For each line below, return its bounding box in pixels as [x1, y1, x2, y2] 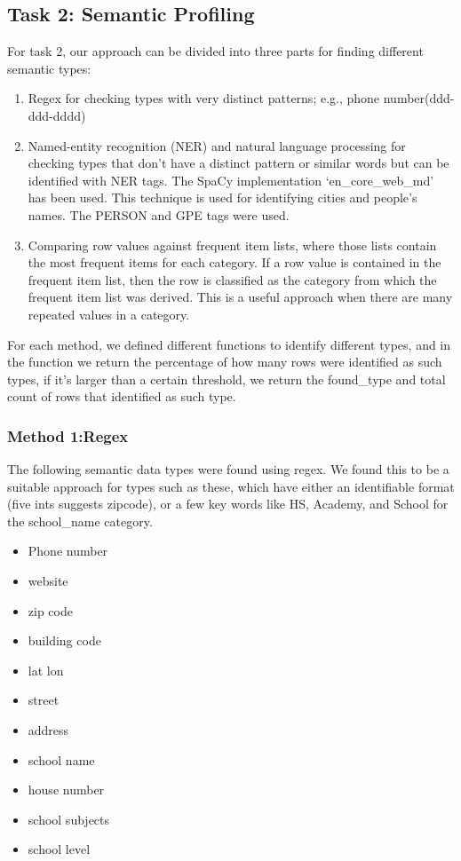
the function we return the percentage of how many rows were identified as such [7, 352, 442, 371]
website [28, 572, 68, 590]
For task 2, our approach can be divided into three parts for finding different [7, 42, 424, 60]
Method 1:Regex [7, 424, 129, 446]
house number [28, 780, 105, 799]
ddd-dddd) [28, 106, 86, 124]
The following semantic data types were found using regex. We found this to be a [7, 460, 449, 478]
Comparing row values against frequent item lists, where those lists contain [28, 235, 437, 254]
